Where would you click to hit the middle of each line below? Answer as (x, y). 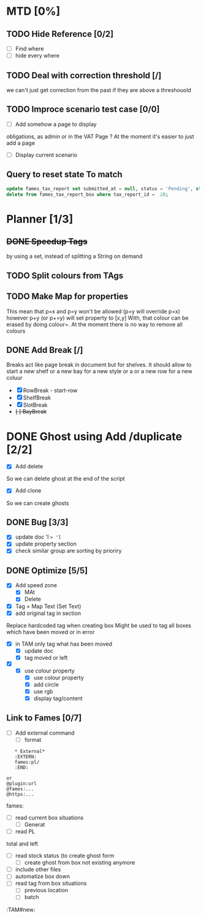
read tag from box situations (51, 883)
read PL (25, 831)
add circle (46, 684)
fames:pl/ (27, 762)
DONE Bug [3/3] (37, 522)
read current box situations (49, 817)
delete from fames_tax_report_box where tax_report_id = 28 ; (87, 195)
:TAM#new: (21, 909)
